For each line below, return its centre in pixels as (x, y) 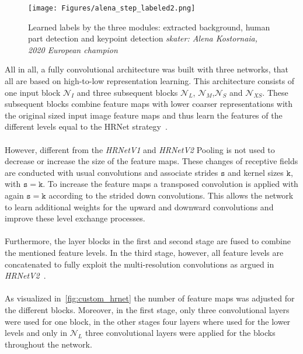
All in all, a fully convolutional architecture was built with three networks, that (147, 69)
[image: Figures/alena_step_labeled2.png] (112, 8)
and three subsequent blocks (127, 92)
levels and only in (36, 333)
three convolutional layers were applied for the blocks (180, 333)
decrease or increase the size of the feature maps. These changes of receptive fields (151, 161)
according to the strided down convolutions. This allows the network (171, 195)
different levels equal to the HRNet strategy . (86, 126)
